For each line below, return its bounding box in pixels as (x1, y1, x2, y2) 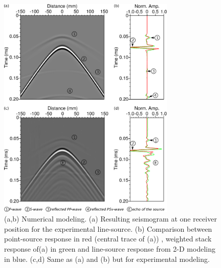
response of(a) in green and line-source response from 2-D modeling (4, 243, 215, 254)
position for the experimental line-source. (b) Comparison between (4, 223, 212, 234)
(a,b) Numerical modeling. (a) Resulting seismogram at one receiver (4, 213, 217, 224)
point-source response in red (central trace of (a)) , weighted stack (4, 233, 212, 244)
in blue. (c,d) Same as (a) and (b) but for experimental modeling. (4, 253, 210, 264)
